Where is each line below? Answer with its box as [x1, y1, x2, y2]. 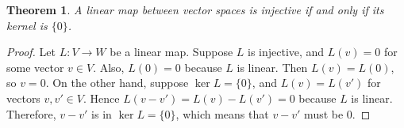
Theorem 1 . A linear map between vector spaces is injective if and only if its [6, 2, 384, 17]
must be [304, 105, 344, 122]
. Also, [93, 58, 125, 75]
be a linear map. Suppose [110, 43, 233, 60]
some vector [6, 58, 64, 75]
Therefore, [6, 105, 56, 122]
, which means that [175, 105, 269, 122]
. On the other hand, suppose [45, 74, 189, 91]
